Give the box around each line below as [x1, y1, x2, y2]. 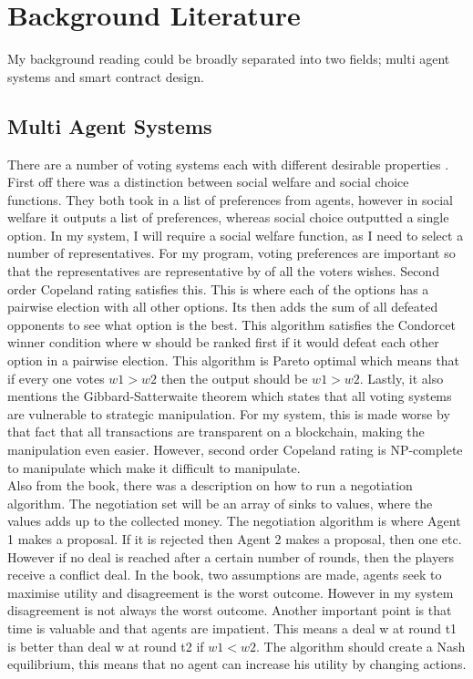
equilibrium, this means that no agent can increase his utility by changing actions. [7, 654, 467, 674]
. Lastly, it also [359, 368, 444, 387]
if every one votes [7, 368, 105, 387]
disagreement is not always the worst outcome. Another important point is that [7, 601, 452, 620]
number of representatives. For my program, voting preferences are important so [7, 243, 456, 262]
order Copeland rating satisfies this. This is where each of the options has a [7, 279, 429, 298]
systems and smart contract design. [7, 67, 204, 86]
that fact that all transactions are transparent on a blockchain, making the [7, 422, 425, 441]
